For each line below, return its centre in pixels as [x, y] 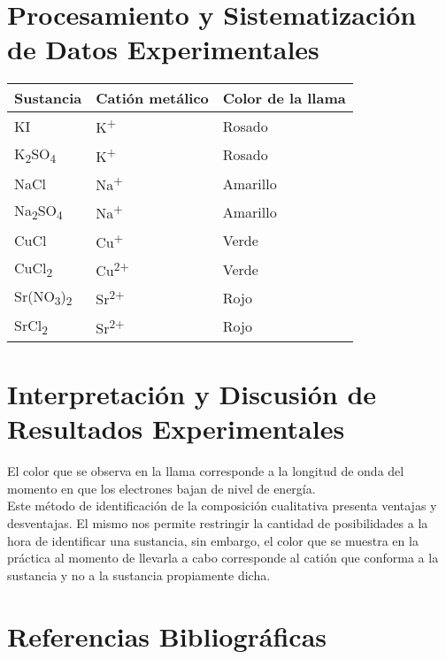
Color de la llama [284, 98]
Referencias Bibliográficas [167, 636]
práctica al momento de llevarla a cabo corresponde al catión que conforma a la [223, 558]
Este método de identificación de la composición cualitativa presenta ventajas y [222, 506]
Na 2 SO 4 [38, 212]
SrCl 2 [31, 326]
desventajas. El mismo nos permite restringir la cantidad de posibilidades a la [218, 523]
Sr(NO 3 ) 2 [43, 298]
